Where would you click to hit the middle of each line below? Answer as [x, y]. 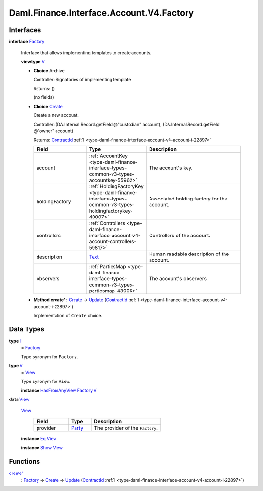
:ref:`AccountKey [108, 156]
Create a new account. [56, 115]
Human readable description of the [189, 254]
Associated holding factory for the [188, 199]
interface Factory [27, 42]
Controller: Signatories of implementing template [82, 79]
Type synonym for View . [46, 382]
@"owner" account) [53, 131]
